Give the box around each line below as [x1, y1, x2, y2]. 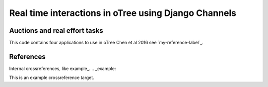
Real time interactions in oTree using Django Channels [9, 7, 237, 18]
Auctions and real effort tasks [9, 26, 104, 35]
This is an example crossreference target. [9, 75, 94, 81]
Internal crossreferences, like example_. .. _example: [9, 65, 116, 72]
